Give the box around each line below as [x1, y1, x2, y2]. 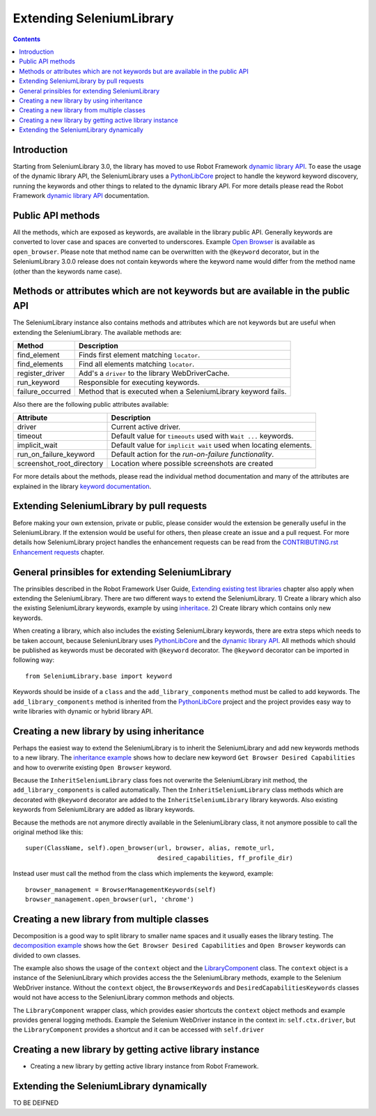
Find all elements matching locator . [78, 359, 195, 369]
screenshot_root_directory [17, 459, 104, 469]
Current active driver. [111, 422, 181, 432]
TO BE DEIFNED [13, 1099, 59, 1107]
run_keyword [17, 377, 60, 387]
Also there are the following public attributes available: [13, 400, 169, 408]
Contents [13, 35, 41, 43]
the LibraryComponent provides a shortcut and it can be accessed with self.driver [13, 1025, 265, 1034]
